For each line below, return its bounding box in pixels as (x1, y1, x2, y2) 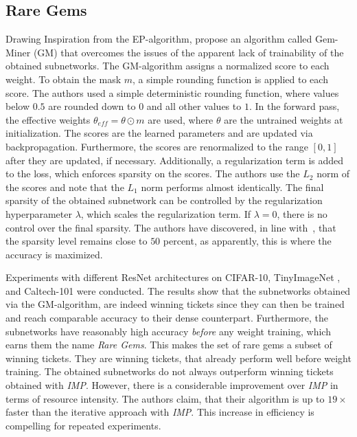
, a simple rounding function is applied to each (133, 71, 328, 86)
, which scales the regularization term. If (80, 206, 251, 221)
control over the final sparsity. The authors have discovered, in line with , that (5, 220, 336, 234)
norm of (316, 166, 350, 181)
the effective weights (5, 112, 91, 126)
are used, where (148, 112, 214, 126)
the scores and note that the (5, 179, 124, 194)
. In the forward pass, (249, 99, 340, 113)
